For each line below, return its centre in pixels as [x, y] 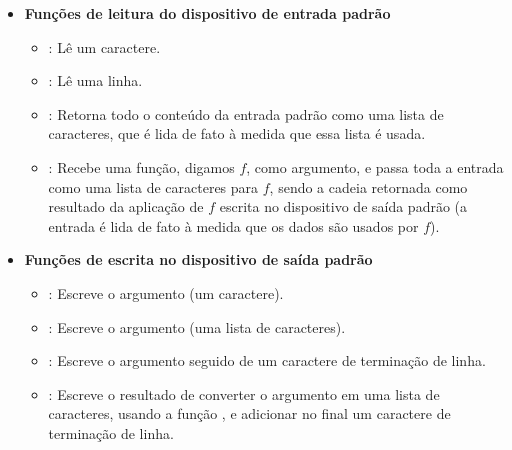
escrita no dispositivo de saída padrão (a [343, 206]
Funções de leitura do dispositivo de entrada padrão [207, 13]
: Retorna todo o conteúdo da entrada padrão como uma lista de [246, 113]
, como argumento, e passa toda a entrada [375, 166]
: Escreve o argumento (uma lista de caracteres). [197, 326]
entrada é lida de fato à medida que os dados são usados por [233, 225]
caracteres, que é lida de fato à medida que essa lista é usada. [237, 133]
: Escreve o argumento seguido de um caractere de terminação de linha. [267, 360]
